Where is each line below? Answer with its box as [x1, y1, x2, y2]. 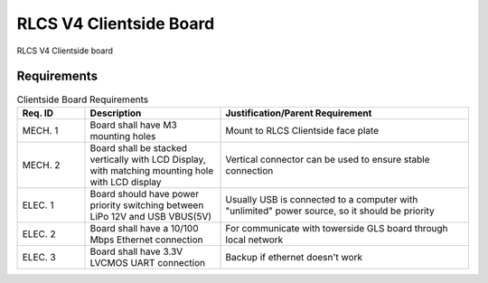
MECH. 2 [22, 158, 61, 171]
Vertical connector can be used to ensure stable [225, 153, 430, 165]
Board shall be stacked [89, 141, 188, 154]
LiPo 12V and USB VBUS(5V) [89, 210, 212, 222]
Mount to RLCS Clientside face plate [225, 124, 380, 137]
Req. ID [22, 107, 54, 119]
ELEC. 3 [22, 250, 56, 263]
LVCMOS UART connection [89, 256, 206, 269]
